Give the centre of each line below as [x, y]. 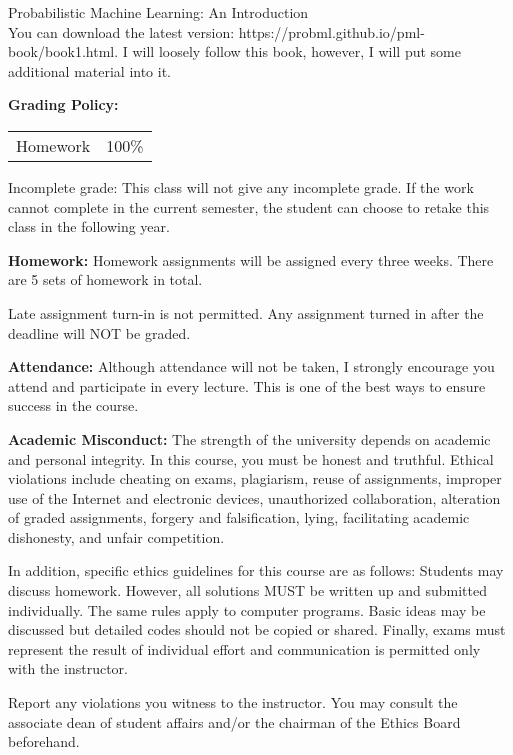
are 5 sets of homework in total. [105, 279]
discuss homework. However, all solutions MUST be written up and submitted [247, 590]
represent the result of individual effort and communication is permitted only [244, 648]
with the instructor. [68, 668]
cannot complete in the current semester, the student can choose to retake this [249, 206]
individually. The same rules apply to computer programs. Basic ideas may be [247, 609]
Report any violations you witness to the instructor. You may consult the [233, 702]
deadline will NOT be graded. [99, 332]
